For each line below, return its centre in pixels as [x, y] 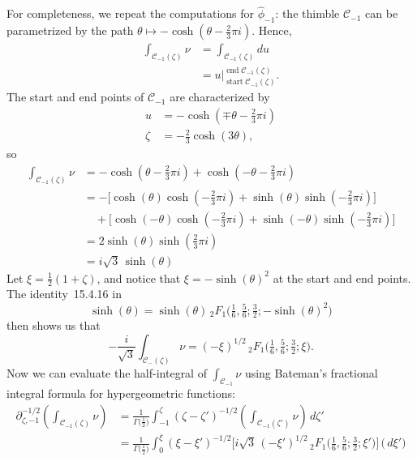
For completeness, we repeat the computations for [131, 13]
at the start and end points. [342, 277]
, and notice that [139, 277]
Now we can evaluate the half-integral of [107, 372]
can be [382, 13]
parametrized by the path [70, 30]
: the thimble [307, 13]
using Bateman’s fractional [311, 372]
